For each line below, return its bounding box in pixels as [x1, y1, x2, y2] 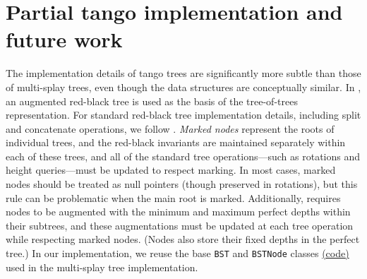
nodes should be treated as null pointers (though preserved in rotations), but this [6, 177, 358, 191]
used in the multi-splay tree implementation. [6, 259, 198, 274]
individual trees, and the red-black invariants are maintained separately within [6, 135, 346, 150]
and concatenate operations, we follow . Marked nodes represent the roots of [6, 121, 335, 136]
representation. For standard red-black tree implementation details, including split [6, 107, 361, 122]
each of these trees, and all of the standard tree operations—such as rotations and [6, 148, 360, 163]
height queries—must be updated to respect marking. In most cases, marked [6, 162, 336, 177]
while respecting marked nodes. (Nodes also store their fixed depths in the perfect [6, 232, 360, 247]
